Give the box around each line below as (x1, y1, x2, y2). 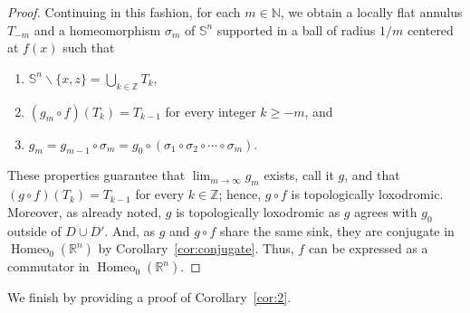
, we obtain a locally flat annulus (280, 3, 463, 21)
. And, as (104, 221, 156, 240)
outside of (7, 221, 62, 240)
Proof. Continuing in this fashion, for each (7, 3, 241, 21)
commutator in (7, 257, 90, 276)
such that (62, 38, 115, 57)
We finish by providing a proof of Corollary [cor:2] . (7, 288, 292, 307)
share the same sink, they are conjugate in (219, 221, 455, 240)
